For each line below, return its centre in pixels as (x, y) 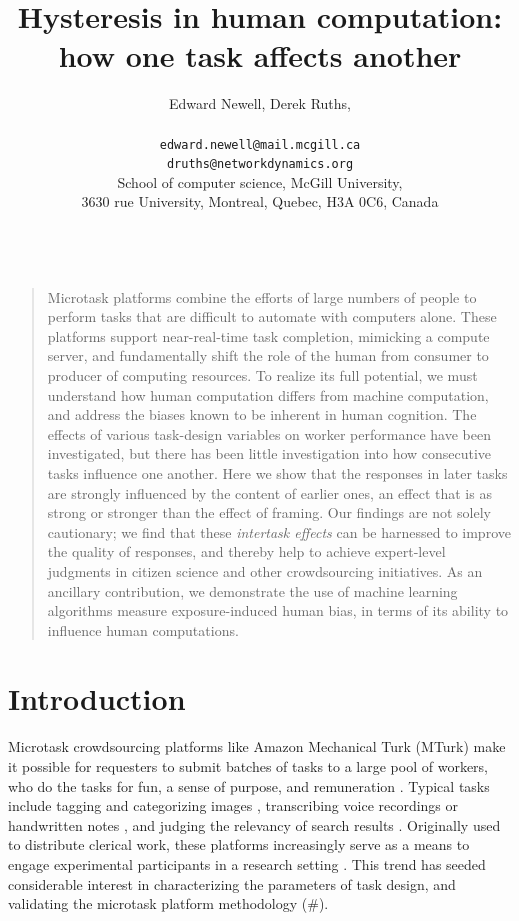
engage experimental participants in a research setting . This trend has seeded (247, 863)
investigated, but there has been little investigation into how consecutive (269, 453)
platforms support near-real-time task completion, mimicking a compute (268, 335)
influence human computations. (143, 629)
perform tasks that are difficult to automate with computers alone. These (272, 316)
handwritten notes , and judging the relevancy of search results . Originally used (254, 824)
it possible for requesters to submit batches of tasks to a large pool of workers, (248, 766)
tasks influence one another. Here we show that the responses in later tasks (277, 472)
